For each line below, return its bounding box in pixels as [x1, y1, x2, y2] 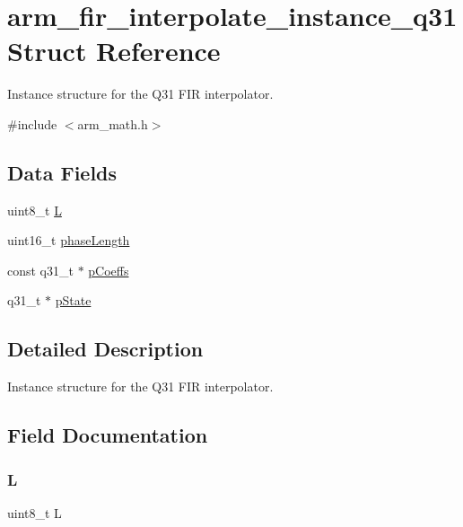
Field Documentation [7, 421, 208, 449]
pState [55, 291, 92, 310]
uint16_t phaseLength [7, 231, 130, 250]
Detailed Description [7, 335, 204, 363]
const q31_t [7, 260, 74, 279]
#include [7, 114, 57, 133]
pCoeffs [88, 260, 129, 279]
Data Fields [7, 158, 118, 186]
